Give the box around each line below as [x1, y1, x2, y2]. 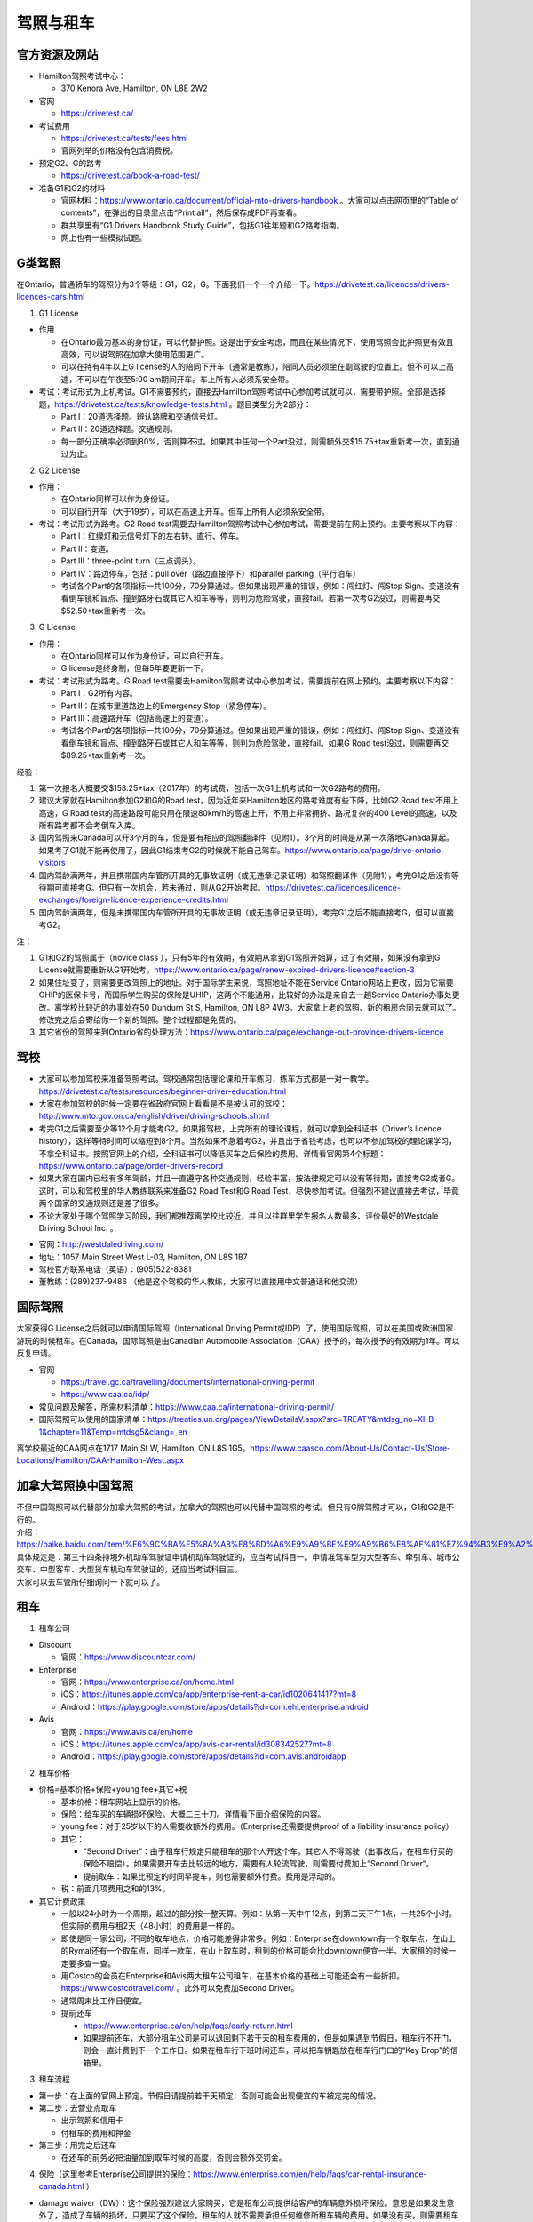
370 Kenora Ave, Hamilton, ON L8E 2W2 [60, 83, 208, 93]
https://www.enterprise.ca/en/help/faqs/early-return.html [83, 2020, 293, 2031]
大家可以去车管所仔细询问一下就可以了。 [16, 1576, 164, 1587]
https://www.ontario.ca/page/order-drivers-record [38, 1160, 224, 1171]
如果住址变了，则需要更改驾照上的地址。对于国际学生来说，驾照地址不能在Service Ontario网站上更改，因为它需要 [38, 977, 454, 987]
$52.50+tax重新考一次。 [60, 605, 151, 616]
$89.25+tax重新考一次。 [60, 750, 151, 761]
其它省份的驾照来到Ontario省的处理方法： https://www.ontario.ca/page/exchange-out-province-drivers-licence [38, 1027, 444, 1037]
